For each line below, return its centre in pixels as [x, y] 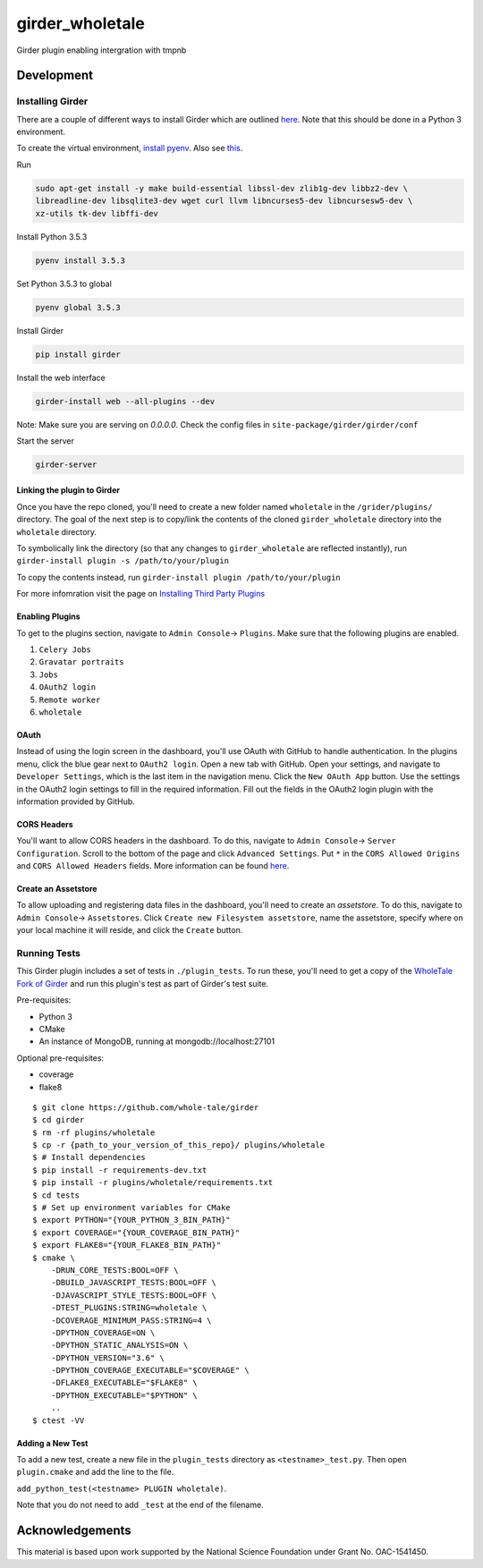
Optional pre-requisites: [60, 1058]
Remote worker [70, 699]
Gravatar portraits [81, 662]
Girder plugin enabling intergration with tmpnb [102, 50]
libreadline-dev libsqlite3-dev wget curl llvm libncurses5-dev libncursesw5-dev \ [224, 201]
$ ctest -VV [59, 1420]
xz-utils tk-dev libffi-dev [97, 213]
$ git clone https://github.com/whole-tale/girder [146, 1107]
